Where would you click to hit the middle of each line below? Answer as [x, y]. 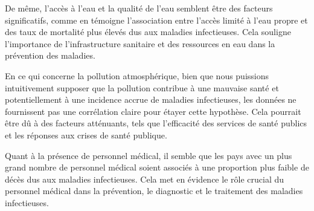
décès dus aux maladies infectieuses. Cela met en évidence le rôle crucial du [144, 179]
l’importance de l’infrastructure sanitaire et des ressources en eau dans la [140, 43]
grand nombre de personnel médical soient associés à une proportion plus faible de [157, 167]
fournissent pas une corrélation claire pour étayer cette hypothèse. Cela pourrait [153, 111]
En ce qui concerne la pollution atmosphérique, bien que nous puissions [137, 75]
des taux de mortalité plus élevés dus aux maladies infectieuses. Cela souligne [148, 32]
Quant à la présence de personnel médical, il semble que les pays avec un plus [149, 155]
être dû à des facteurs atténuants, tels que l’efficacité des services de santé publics [156, 123]
